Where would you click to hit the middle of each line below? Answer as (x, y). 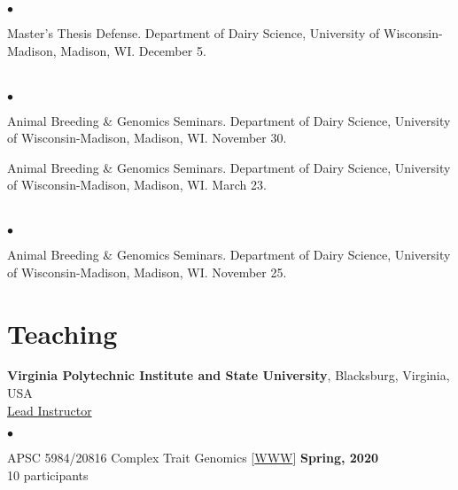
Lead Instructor (50, 410)
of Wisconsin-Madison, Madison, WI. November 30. (147, 138)
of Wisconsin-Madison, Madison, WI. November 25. (147, 272)
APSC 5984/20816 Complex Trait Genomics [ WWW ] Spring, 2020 (193, 458)
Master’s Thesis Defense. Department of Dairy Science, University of (194, 33)
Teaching (62, 333)
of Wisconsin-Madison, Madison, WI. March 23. (137, 185)
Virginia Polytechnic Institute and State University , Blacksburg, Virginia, (229, 375)
